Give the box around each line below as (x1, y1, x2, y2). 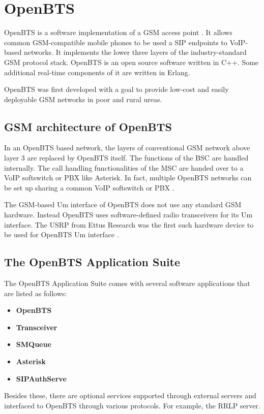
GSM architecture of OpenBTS (4, 118, 172, 134)
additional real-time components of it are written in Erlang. (4, 67, 190, 77)
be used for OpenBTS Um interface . (4, 229, 119, 240)
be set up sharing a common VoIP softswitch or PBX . (4, 182, 174, 193)
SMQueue (16, 339, 51, 349)
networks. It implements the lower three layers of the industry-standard (23, 47, 247, 57)
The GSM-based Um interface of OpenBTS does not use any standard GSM (4, 199, 242, 210)
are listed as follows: (4, 288, 67, 298)
